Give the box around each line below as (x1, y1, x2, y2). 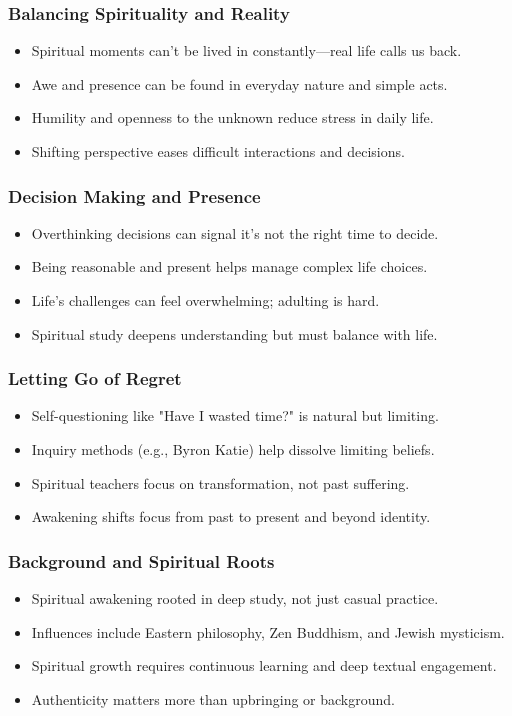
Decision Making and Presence (8, 183, 261, 208)
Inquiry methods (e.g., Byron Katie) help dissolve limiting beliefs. (31, 439, 435, 459)
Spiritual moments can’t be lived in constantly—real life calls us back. (31, 40, 462, 61)
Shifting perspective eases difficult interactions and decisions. (31, 141, 405, 161)
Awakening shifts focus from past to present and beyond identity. (31, 506, 431, 527)
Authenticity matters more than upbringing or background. (31, 688, 395, 709)
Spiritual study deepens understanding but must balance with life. (31, 323, 438, 344)
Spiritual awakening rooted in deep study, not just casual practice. (31, 588, 439, 608)
